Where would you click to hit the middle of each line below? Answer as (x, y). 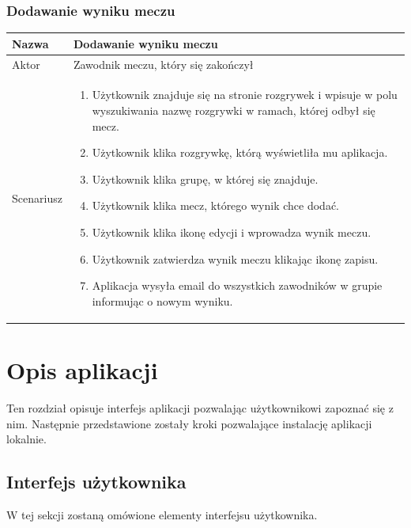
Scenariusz (37, 198)
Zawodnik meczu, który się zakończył (163, 64)
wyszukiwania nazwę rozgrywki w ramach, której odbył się (234, 110)
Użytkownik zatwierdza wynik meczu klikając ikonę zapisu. (235, 258)
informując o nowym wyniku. (162, 300)
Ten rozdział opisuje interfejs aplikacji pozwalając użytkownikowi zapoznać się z (200, 407)
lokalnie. (26, 439)
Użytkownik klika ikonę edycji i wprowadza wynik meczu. (232, 232)
